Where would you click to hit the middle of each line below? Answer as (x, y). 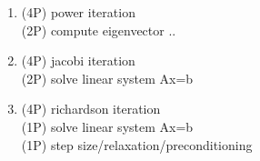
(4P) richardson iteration (91, 109)
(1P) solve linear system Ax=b (107, 126)
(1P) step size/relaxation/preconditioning (137, 144)
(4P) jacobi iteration (78, 60)
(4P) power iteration (78, 12)
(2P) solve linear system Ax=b (107, 78)
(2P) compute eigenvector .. (99, 30)
